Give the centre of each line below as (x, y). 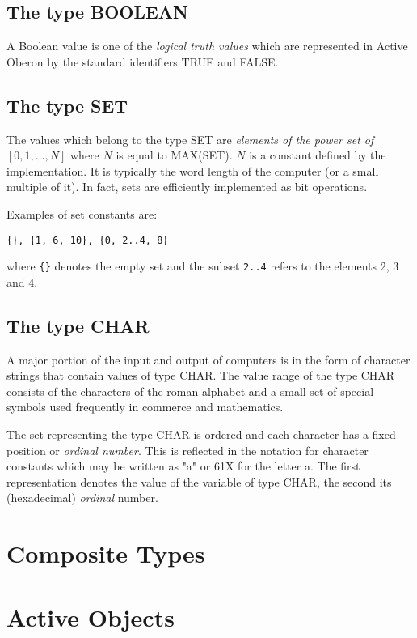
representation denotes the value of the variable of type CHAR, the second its (199, 481)
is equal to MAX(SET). (174, 155)
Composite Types (106, 553)
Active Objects (91, 617)
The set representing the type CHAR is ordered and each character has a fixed (201, 434)
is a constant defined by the (318, 155)
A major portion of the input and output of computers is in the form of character (208, 359)
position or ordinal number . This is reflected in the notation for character (187, 450)
